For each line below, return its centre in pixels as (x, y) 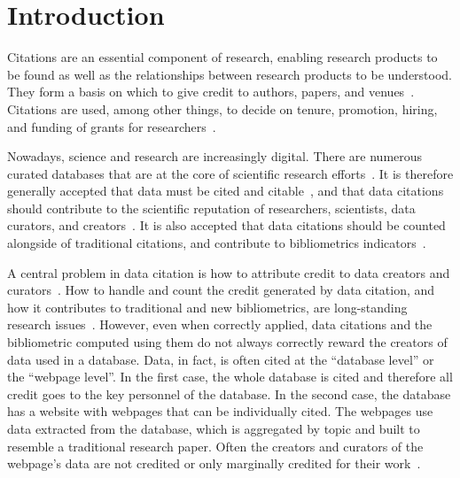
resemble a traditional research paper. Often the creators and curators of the (215, 446)
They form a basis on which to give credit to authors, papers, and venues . (211, 92)
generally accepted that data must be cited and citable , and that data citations (226, 191)
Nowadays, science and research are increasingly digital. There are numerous (215, 156)
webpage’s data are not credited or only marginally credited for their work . (214, 463)
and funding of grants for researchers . (112, 126)
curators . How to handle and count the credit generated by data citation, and (221, 290)
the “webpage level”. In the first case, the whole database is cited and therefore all (230, 377)
